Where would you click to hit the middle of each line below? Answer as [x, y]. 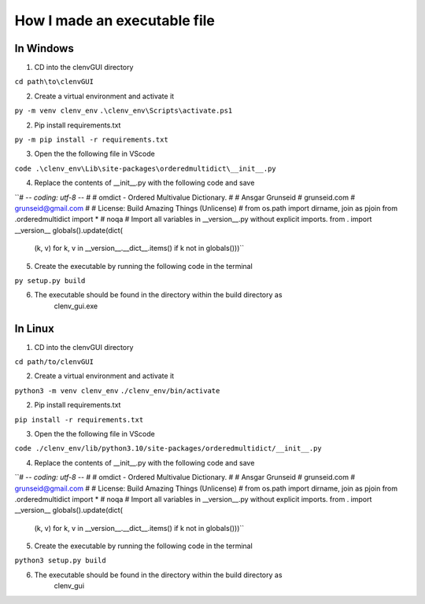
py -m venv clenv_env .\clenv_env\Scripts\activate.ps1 [124, 111]
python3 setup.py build [60, 561]
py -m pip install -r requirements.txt [91, 140]
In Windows [44, 48]
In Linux [34, 328]
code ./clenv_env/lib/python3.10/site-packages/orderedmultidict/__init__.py [168, 449]
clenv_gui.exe [76, 306]
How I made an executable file [115, 20]
